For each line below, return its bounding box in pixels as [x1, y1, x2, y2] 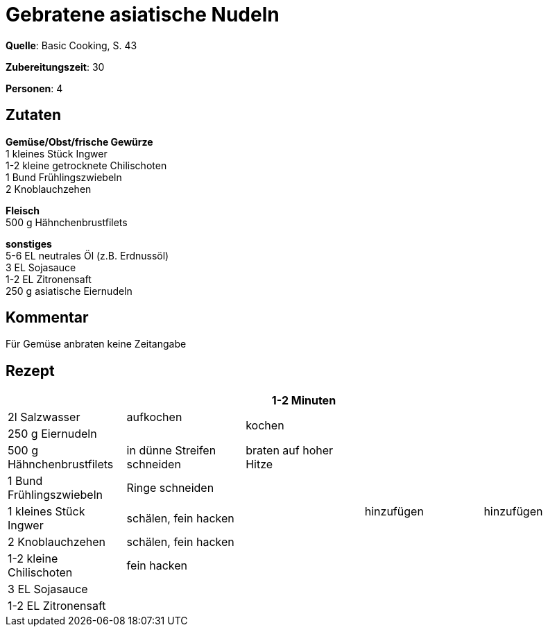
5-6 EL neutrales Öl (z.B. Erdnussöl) [6, 249, 169, 262]
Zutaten [6, 106, 62, 124]
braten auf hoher [246, 443, 334, 458]
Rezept [6, 361, 55, 379]
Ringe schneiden [126, 481, 214, 495]
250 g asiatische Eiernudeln [6, 284, 132, 297]
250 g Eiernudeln [8, 427, 97, 441]
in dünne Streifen [126, 443, 216, 458]
